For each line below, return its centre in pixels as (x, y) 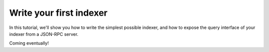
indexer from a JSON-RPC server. (44, 34)
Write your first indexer (58, 13)
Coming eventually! (29, 43)
